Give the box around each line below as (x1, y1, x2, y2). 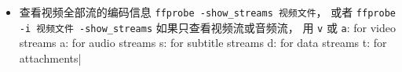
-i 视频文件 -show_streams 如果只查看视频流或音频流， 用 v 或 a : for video (19, 19, 397, 35)
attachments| (19, 49, 82, 66)
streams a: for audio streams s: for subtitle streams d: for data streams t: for (19, 34, 387, 51)
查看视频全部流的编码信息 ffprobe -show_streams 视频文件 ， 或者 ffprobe (19, 4, 396, 20)
